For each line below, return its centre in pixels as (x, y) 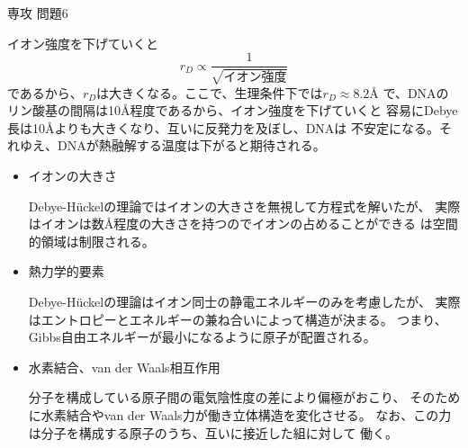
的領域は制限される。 (91, 241)
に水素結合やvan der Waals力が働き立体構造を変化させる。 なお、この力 (240, 414)
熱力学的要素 (66, 271)
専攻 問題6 (38, 13)
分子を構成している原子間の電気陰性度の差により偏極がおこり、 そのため (244, 397)
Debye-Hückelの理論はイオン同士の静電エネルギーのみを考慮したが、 (229, 301)
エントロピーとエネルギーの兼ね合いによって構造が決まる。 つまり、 (244, 319)
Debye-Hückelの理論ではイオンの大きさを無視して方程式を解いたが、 (229, 206)
